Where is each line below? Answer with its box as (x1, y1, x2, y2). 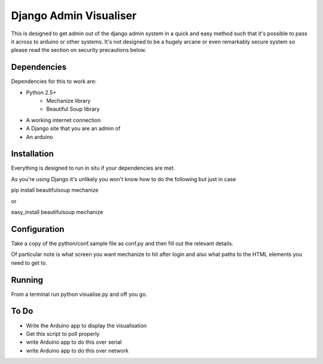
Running (11, 275, 44, 285)
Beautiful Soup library (46, 105, 100, 113)
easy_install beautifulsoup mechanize (11, 209, 103, 216)
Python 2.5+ (26, 88, 57, 96)
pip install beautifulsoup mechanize (11, 186, 99, 194)
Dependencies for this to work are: (11, 78, 97, 85)
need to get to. (11, 259, 48, 266)
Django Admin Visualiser (11, 9, 137, 22)
